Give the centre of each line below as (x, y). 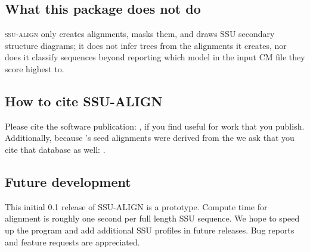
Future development (68, 181)
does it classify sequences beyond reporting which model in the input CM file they (155, 57)
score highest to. (35, 68)
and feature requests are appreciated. (72, 242)
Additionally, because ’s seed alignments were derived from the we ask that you (150, 138)
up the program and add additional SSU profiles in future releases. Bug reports (150, 230)
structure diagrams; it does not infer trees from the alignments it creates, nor (146, 45)
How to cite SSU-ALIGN (84, 101)
